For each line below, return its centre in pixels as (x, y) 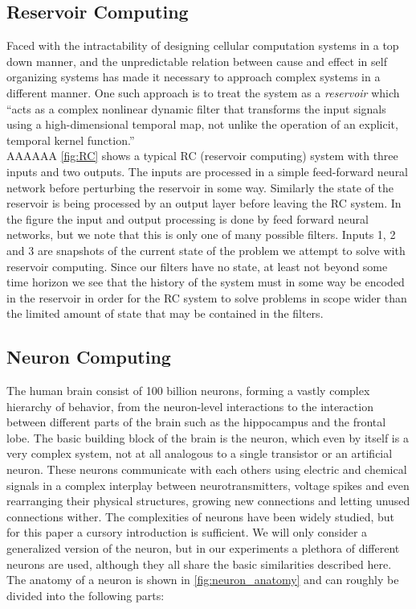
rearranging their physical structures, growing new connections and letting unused (208, 501)
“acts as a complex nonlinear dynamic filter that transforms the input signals (196, 108)
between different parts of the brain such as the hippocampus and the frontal (196, 422)
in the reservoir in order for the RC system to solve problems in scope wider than (207, 297)
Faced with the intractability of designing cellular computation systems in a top (203, 45)
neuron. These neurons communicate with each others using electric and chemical (207, 469)
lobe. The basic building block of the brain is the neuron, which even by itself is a (208, 437)
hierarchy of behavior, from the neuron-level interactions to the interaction (190, 406)
